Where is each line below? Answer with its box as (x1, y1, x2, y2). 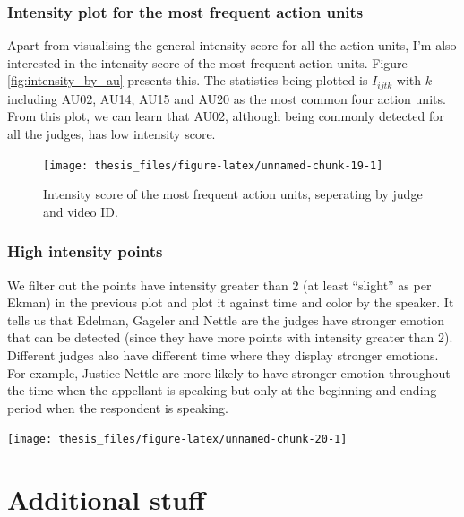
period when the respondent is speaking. (7, 398, 228, 417)
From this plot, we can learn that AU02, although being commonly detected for (7, 107, 444, 125)
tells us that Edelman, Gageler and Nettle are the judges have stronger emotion (7, 310, 445, 329)
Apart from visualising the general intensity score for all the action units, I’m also (7, 36, 457, 55)
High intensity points (7, 240, 163, 263)
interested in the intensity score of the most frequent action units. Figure (7, 53, 408, 72)
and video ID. (43, 202, 118, 220)
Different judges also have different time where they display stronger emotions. (7, 346, 439, 365)
